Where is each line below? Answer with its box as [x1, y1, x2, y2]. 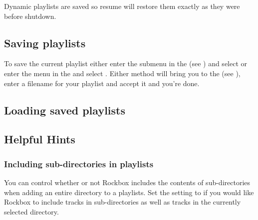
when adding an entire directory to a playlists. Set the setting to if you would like [4, 187, 254, 197]
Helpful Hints [4, 131, 75, 147]
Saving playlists [4, 35, 86, 50]
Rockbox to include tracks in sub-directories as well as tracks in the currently [4, 197, 241, 207]
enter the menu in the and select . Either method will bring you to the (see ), [4, 68, 241, 78]
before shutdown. [4, 10, 56, 21]
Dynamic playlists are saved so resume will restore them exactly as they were [4, 1, 240, 11]
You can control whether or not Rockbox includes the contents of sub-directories [4, 177, 251, 187]
